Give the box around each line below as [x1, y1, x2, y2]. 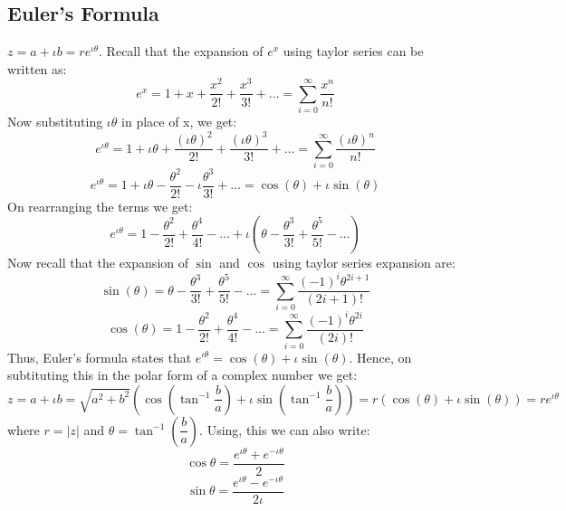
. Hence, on [349, 347, 412, 366]
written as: [7, 59, 67, 78]
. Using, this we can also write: [199, 420, 370, 439]
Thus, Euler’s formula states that [7, 347, 192, 366]
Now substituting [7, 112, 103, 131]
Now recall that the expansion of [7, 253, 189, 272]
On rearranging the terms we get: [7, 196, 193, 215]
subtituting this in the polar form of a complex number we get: [7, 365, 358, 384]
